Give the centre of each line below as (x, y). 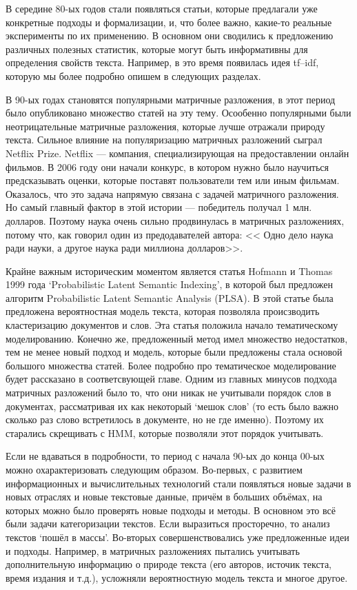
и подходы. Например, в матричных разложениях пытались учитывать (153, 550)
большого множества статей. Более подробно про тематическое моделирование (171, 365)
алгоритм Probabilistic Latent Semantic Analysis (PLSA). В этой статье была (170, 297)
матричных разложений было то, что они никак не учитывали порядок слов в (169, 393)
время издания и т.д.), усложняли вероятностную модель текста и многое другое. (177, 577)
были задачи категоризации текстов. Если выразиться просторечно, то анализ (168, 523)
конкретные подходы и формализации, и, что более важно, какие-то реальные (169, 22)
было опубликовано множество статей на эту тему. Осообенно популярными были (178, 113)
